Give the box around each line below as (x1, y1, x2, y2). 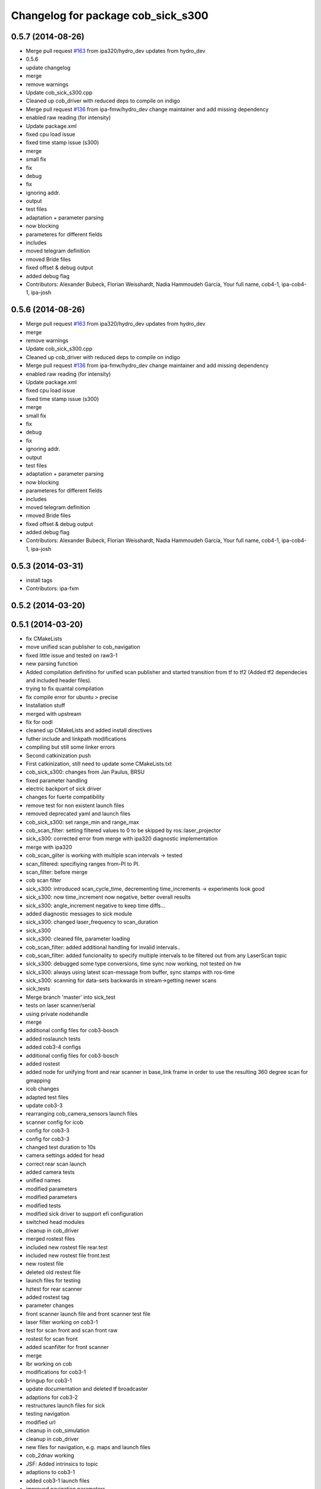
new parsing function (26, 660, 78, 667)
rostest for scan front (26, 1335, 78, 1342)
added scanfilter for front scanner (26, 1344, 109, 1351)
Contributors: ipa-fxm (26, 585, 80, 592)
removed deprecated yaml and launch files (26, 810, 131, 817)
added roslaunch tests (26, 1035, 81, 1042)
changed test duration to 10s (26, 1144, 96, 1151)
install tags (26, 577, 53, 584)
